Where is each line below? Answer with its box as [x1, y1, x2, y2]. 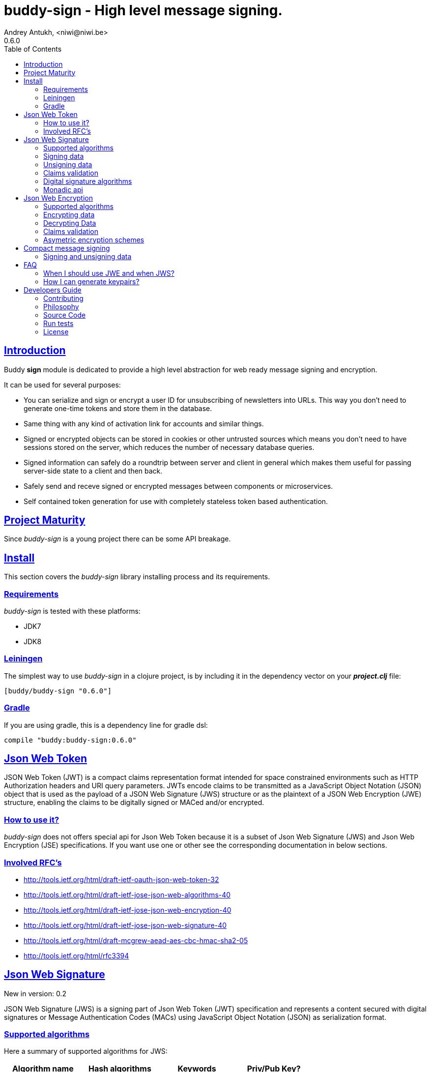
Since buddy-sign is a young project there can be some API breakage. [4, 535, 231, 543]
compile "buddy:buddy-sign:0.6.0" [4, 736, 137, 744]
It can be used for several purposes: [4, 380, 121, 389]
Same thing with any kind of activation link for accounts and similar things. [24, 419, 264, 428]
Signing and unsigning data [43, 252, 132, 261]
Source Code [43, 310, 86, 319]
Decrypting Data [43, 218, 96, 227]
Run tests [43, 319, 74, 328]
